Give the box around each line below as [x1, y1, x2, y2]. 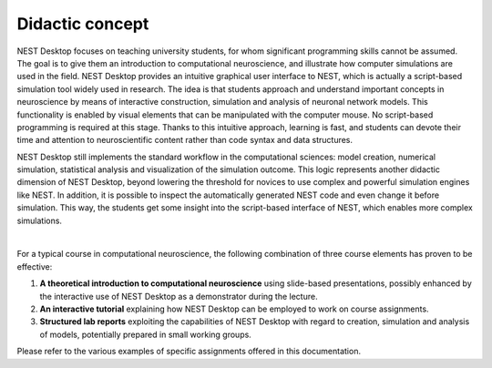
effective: [16, 261, 53, 272]
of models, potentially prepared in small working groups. [39, 329, 252, 340]
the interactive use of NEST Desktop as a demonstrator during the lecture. [39, 291, 318, 302]
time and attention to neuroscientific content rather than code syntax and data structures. [16, 135, 354, 146]
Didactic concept [16, 14, 149, 34]
